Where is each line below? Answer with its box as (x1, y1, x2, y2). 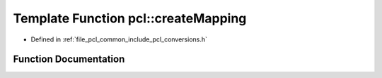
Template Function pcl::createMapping (13, 11, 247, 26)
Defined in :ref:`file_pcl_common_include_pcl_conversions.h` (30, 35, 208, 44)
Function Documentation (13, 53, 125, 65)
